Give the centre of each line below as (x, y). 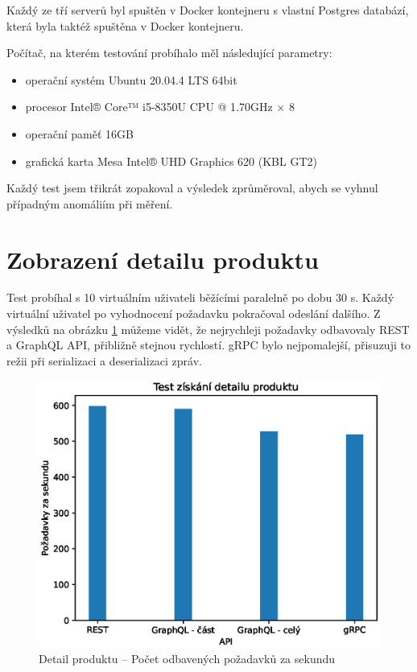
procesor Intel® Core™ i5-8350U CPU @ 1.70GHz (149, 107)
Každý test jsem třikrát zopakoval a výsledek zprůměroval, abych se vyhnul (192, 188)
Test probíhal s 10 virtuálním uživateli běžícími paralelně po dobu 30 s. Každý (200, 297)
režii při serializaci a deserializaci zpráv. (104, 360)
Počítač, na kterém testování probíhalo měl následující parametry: (169, 53)
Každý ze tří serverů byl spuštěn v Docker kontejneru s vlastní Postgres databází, (208, 10)
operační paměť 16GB (79, 133)
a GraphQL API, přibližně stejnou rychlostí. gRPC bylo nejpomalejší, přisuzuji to (208, 345)
